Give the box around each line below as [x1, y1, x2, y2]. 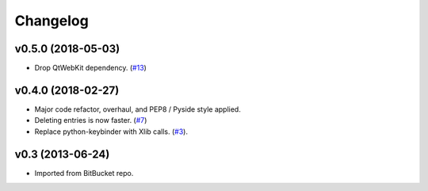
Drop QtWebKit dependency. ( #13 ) [34, 63, 147, 73]
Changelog [14, 12, 89, 29]
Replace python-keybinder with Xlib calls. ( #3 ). [34, 127, 188, 136]
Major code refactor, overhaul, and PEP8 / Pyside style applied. [34, 104, 241, 114]
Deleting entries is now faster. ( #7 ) [34, 116, 147, 125]
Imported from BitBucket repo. [34, 168, 134, 178]
